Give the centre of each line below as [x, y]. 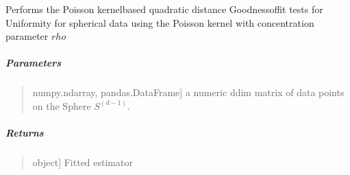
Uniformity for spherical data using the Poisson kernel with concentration [160, 22]
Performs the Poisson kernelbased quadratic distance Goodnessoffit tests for [164, 9]
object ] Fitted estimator [83, 162]
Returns [25, 133]
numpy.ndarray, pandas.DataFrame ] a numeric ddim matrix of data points [188, 92]
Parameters [34, 63]
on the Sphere [62, 105]
